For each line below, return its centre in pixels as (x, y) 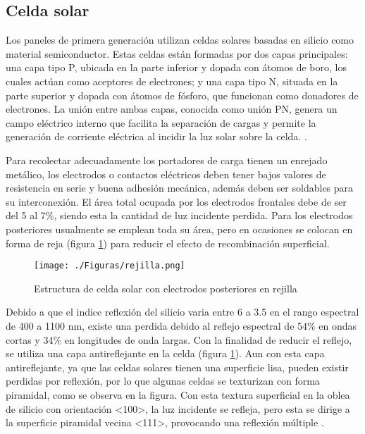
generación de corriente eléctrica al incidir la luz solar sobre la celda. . (156, 136)
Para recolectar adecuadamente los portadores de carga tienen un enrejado (167, 160)
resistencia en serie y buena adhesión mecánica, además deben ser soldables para (180, 188)
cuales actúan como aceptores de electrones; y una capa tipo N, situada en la (172, 81)
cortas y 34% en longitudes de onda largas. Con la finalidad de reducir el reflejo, (179, 339)
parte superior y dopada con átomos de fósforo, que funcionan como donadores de (182, 95)
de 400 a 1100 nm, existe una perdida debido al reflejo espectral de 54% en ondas (181, 325)
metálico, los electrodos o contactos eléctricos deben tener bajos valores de (166, 174)
